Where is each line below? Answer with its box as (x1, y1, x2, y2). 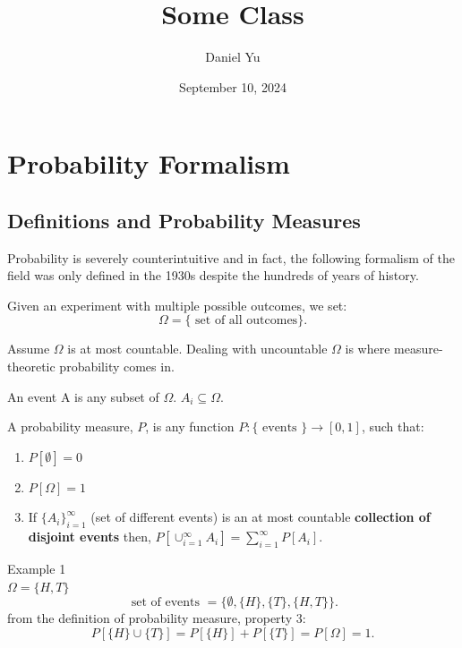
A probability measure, (7, 417, 133, 436)
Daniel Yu (205, 47, 261, 66)
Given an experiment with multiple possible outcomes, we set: (7, 295, 347, 314)
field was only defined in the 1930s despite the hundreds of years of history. (7, 266, 419, 285)
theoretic (7, 357, 56, 376)
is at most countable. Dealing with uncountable (67, 339, 328, 358)
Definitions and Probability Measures (7, 206, 361, 234)
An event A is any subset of (7, 387, 159, 405)
